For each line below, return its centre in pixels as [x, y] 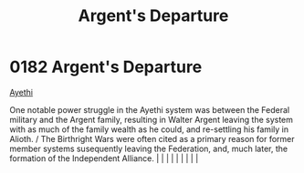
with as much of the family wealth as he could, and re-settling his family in [149, 129]
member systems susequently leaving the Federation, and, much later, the [149, 148]
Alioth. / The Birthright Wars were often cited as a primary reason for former [152, 138]
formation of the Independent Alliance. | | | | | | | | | [104, 158]
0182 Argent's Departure [106, 67]
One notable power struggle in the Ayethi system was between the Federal [150, 109]
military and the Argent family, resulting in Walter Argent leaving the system [152, 119]
